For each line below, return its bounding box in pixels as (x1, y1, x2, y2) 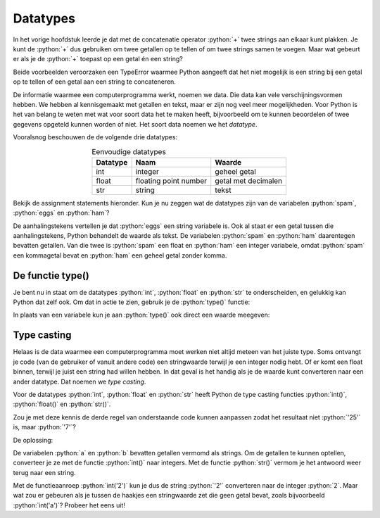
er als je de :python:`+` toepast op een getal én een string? (13, 55, 183, 63)
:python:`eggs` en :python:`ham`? (13, 208, 110, 217)
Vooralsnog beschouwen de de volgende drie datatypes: (13, 133, 178, 141)
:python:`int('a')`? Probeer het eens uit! (13, 500, 126, 510)
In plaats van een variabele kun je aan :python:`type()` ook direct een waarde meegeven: (13, 310, 270, 320)
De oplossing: (13, 436, 53, 444)
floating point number (135, 176, 208, 186)
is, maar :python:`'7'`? (13, 423, 77, 431)
